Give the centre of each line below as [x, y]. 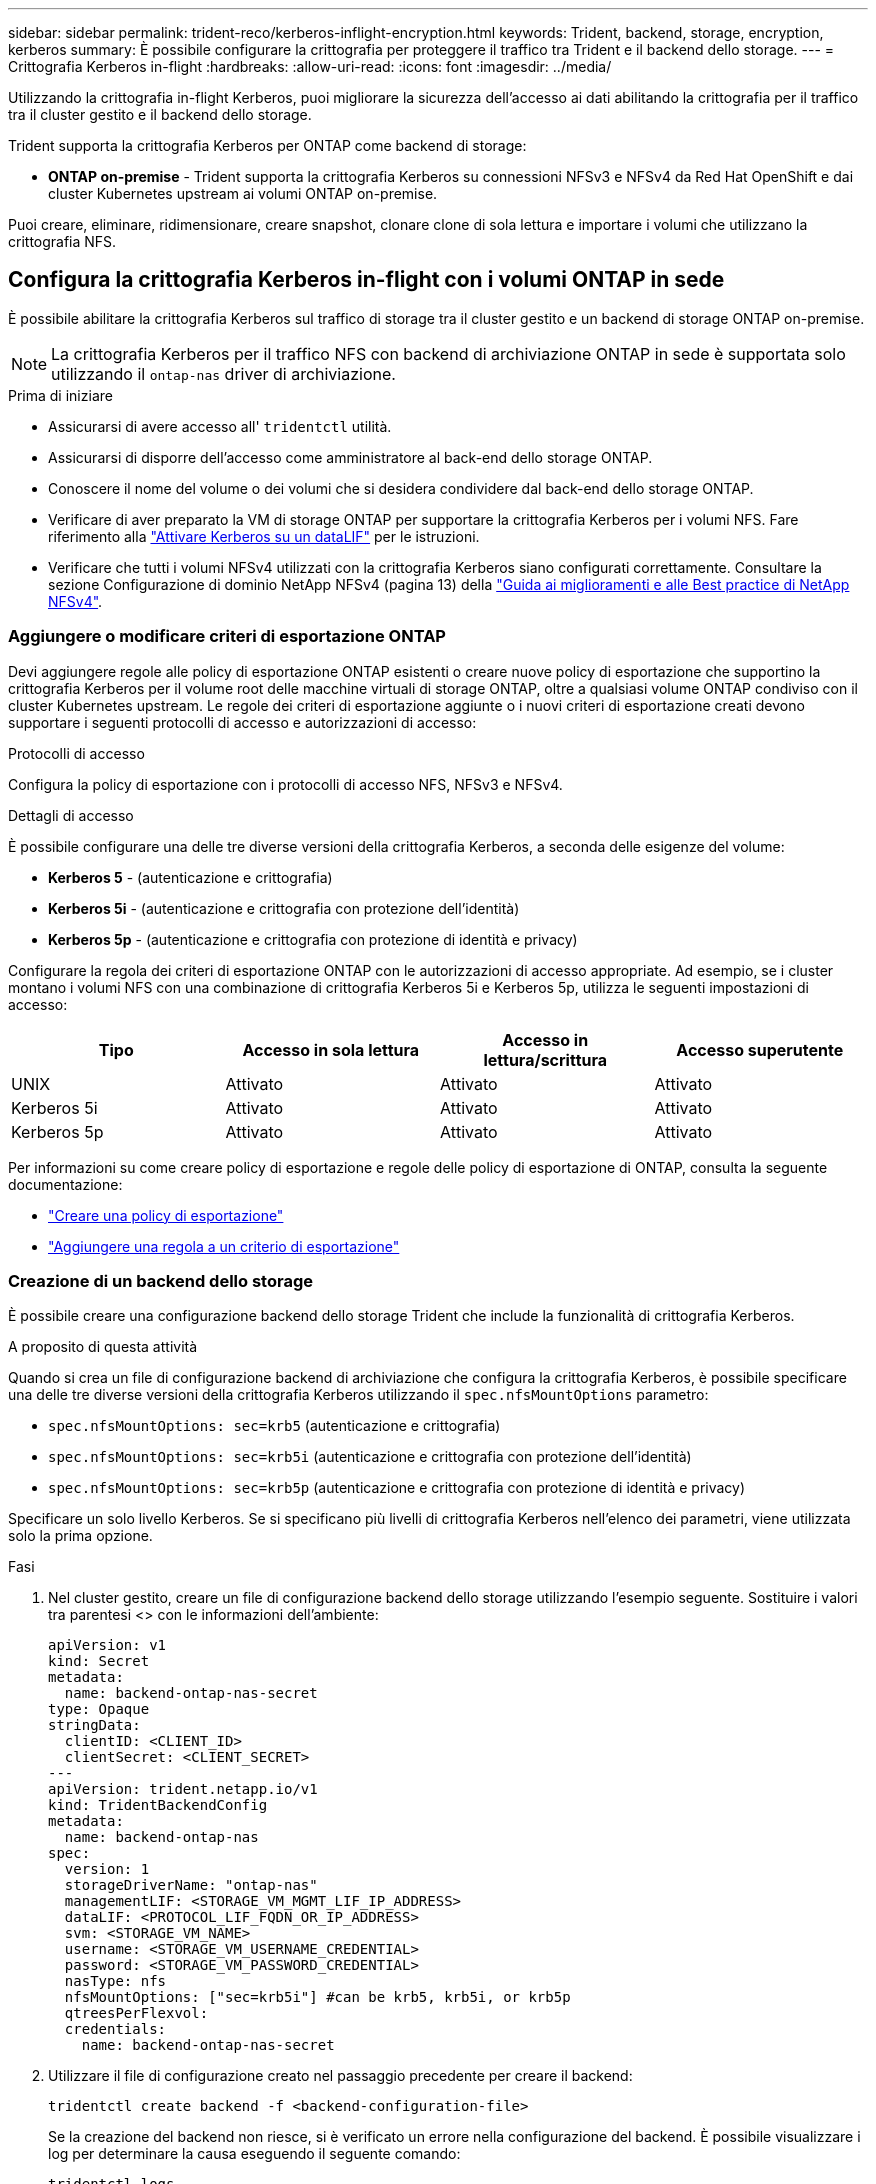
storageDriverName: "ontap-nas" [191, 1885]
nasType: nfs [115, 1981]
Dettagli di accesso [71, 815]
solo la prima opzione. [80, 1536]
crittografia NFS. [62, 241]
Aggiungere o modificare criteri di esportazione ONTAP [227, 636]
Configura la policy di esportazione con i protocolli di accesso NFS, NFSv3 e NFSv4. [285, 784]
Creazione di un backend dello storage [160, 1280]
